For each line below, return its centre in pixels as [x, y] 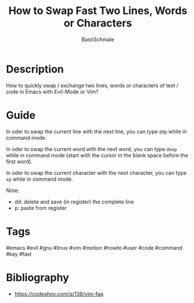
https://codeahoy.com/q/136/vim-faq [59, 294]
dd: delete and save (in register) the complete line [74, 202]
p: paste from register [40, 208]
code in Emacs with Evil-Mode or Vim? [52, 91]
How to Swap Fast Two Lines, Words [98, 11]
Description [35, 69]
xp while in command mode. [40, 179]
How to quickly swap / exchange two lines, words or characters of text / [92, 85]
